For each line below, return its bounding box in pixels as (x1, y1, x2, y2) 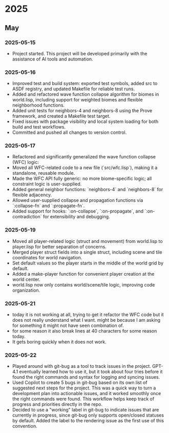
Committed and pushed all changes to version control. (12, 129, 127, 136)
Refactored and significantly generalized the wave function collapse (12, 154, 156, 160)
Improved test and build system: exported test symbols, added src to (12, 80, 158, 87)
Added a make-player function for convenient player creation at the (12, 271, 155, 277)
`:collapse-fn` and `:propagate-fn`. (12, 203, 85, 209)
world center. (12, 276, 40, 282)
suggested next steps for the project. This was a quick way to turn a (12, 385, 156, 391)
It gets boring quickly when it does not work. (12, 339, 107, 345)
